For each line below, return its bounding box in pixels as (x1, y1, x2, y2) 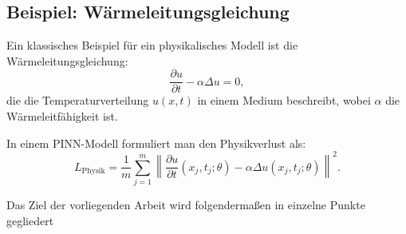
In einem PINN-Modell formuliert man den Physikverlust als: (6, 134, 306, 151)
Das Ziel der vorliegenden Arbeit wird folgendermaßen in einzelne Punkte (6, 196, 365, 212)
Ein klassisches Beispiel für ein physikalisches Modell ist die (6, 37, 298, 54)
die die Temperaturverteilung (6, 92, 149, 109)
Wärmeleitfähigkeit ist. (6, 108, 118, 125)
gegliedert (6, 212, 54, 228)
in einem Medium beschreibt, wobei (197, 92, 371, 109)
